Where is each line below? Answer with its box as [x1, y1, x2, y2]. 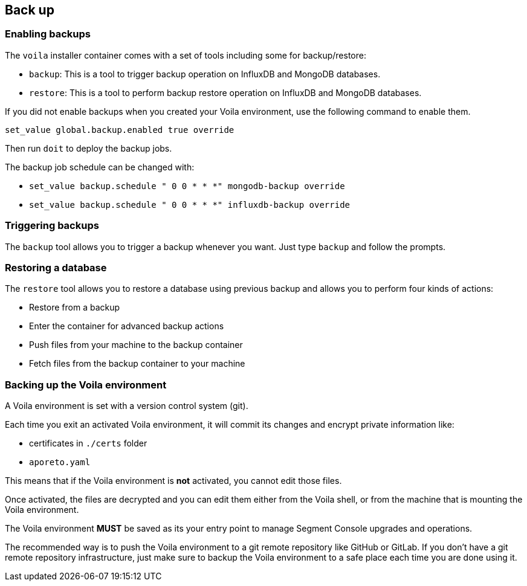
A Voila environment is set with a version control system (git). [5, 401, 248, 411]
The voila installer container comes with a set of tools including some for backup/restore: [5, 50, 366, 60]
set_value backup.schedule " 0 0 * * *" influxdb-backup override [29, 199, 351, 210]
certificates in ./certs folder [29, 438, 147, 449]
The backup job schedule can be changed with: [5, 161, 195, 172]
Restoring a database [5, 261, 107, 274]
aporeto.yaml [29, 457, 91, 468]
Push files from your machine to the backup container [29, 340, 243, 350]
